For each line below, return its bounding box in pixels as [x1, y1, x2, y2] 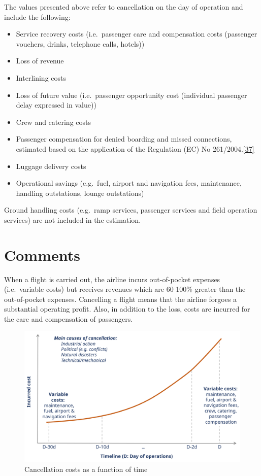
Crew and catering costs [16, 116, 91, 127]
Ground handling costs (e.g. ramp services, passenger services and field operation [4, 205, 257, 215]
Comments [4, 244, 80, 265]
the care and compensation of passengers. [4, 314, 133, 324]
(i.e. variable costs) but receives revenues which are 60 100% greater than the [4, 284, 246, 294]
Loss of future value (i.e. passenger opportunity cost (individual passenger [16, 89, 247, 100]
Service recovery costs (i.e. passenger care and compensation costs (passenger [16, 28, 257, 39]
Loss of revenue [16, 55, 64, 66]
